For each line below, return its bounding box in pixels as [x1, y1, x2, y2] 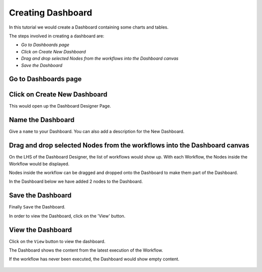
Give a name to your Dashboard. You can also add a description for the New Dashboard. [9, 128, 184, 134]
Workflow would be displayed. [9, 160, 70, 167]
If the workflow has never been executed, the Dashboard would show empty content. [9, 256, 180, 262]
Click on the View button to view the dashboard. [9, 238, 106, 244]
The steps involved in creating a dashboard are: [9, 33, 104, 39]
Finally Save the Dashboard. [9, 204, 65, 210]
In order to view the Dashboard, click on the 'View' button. [9, 213, 126, 219]
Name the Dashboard [9, 116, 75, 124]
